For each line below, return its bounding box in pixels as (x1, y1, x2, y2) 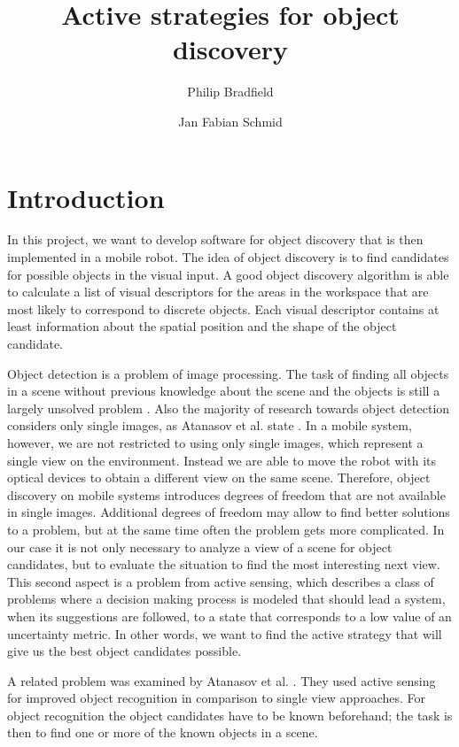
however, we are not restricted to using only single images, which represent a (7, 433, 424, 451)
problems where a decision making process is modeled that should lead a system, (7, 589, 446, 608)
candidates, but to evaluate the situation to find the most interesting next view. (7, 555, 440, 574)
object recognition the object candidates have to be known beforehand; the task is (7, 705, 453, 724)
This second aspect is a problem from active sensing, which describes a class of (7, 572, 434, 590)
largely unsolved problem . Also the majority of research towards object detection (7, 398, 450, 417)
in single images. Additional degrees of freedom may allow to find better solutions (7, 503, 450, 521)
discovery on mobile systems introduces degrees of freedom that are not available (7, 485, 446, 504)
